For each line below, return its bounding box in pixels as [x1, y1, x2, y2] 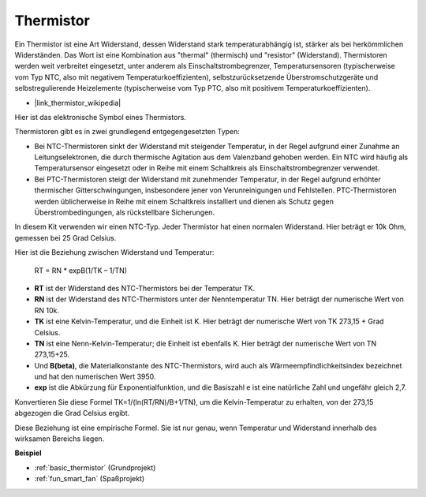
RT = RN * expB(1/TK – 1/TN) [34, 265, 128, 275]
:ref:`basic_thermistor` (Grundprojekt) [34, 462, 156, 473]
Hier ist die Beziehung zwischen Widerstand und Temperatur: [14, 248, 215, 257]
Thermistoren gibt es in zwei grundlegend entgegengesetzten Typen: [14, 127, 241, 136]
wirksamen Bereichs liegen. [14, 434, 105, 443]
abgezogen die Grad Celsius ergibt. [14, 409, 130, 418]
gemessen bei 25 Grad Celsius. [14, 233, 117, 242]
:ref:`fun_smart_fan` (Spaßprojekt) [34, 474, 145, 484]
